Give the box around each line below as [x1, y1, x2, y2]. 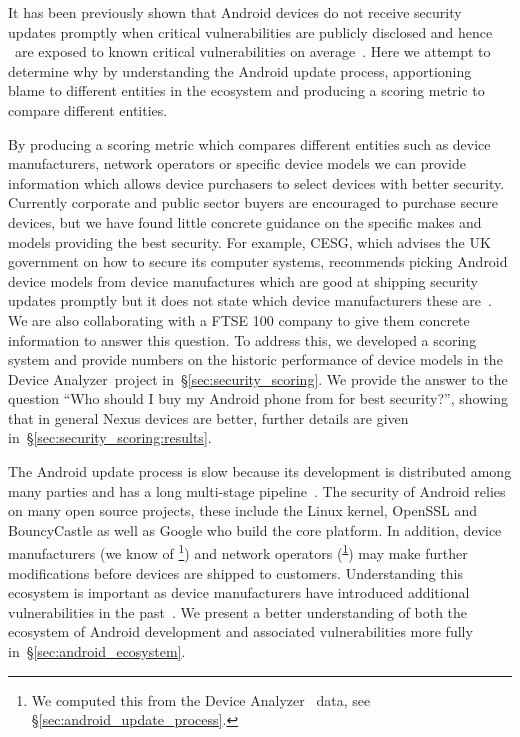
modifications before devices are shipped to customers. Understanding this [8, 562, 463, 583]
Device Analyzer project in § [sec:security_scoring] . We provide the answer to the [8, 368, 508, 389]
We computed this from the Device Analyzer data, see [31, 689, 371, 710]
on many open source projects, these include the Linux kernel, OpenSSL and [8, 500, 477, 521]
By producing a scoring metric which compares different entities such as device [8, 133, 491, 154]
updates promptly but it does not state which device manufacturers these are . [8, 290, 492, 311]
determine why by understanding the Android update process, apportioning [8, 60, 472, 81]
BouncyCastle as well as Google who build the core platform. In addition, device [8, 519, 502, 540]
